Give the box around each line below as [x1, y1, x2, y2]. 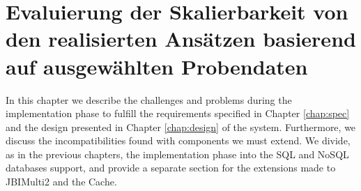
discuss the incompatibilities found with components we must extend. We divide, [6, 133, 351, 148]
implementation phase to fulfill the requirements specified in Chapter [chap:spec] [6, 106, 350, 121]
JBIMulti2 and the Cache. [6, 174, 117, 189]
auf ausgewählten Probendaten [6, 52, 308, 80]
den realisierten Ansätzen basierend [6, 24, 356, 53]
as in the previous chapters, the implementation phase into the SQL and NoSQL [6, 146, 349, 161]
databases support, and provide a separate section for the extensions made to [6, 160, 336, 175]
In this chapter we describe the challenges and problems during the [6, 92, 292, 107]
